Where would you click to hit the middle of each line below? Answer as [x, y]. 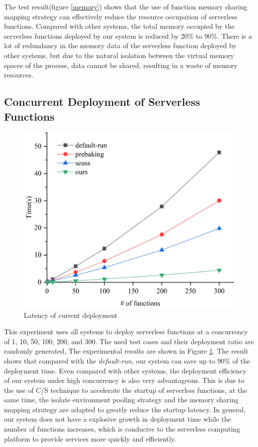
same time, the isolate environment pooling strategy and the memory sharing [121, 400]
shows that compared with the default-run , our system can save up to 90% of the [127, 360]
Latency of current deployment [71, 315]
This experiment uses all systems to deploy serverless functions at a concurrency [126, 332]
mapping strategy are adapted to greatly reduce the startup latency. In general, [125, 409]
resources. [19, 75]
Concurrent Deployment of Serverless [102, 102]
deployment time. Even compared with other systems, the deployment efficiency [125, 370]
